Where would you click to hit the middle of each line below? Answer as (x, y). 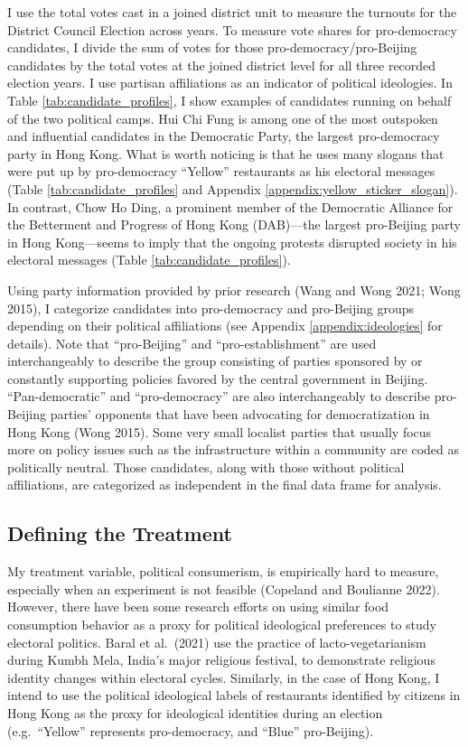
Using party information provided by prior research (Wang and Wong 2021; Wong (234, 289)
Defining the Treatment (120, 533)
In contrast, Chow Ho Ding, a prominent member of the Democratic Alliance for (230, 206)
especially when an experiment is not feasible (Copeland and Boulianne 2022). (224, 588)
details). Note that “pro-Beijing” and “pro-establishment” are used (192, 343)
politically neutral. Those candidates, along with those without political (206, 467)
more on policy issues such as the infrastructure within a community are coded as (234, 449)
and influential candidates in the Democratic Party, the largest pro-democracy (224, 136)
